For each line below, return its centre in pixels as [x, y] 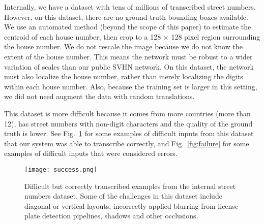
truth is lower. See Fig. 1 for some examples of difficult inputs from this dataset [129, 133]
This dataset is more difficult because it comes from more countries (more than [127, 113]
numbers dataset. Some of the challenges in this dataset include [123, 196]
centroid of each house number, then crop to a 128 [83, 36]
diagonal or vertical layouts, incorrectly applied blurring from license [131, 205]
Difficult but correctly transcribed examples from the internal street [130, 186]
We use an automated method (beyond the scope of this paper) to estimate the [128, 27]
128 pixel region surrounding [216, 36]
